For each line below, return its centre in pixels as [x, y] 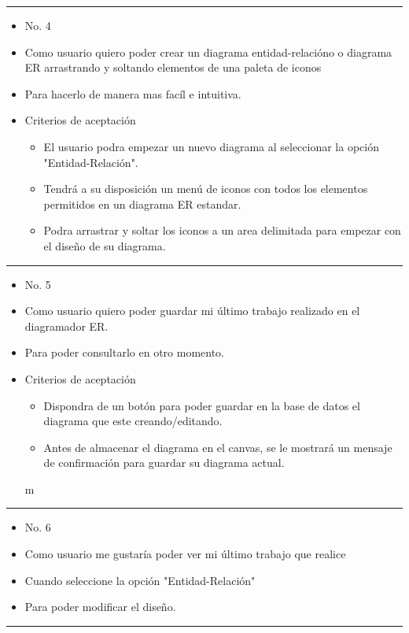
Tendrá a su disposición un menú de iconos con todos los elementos [206, 189]
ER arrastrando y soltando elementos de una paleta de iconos [173, 67]
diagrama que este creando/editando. [133, 421]
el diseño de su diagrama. [105, 245]
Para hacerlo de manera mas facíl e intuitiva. [133, 93]
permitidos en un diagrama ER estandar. [142, 204]
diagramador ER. [66, 326]
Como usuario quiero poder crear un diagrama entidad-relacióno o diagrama [208, 52]
